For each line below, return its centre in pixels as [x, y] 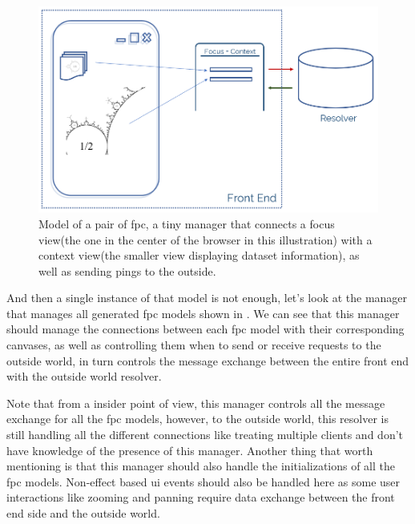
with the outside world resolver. [84, 376]
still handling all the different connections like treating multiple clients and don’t [205, 435]
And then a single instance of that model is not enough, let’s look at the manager [207, 298]
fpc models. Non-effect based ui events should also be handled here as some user [203, 481]
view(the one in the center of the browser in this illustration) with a [205, 239]
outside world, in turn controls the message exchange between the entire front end [208, 360]
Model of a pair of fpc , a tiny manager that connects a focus [187, 223]
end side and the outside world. [83, 513]
